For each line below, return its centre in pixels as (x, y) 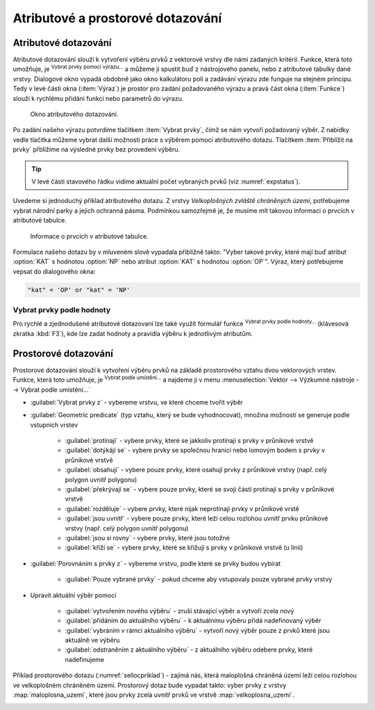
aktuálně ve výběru (92, 640)
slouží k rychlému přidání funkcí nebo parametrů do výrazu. (98, 98)
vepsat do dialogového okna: (54, 271)
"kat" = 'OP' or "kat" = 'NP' (79, 290)
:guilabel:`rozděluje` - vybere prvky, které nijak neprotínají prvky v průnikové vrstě (182, 508)
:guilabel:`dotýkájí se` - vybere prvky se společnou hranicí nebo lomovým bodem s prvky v (195, 450)
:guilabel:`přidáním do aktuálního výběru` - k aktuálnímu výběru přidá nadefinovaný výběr (193, 621)
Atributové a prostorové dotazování (117, 18)
